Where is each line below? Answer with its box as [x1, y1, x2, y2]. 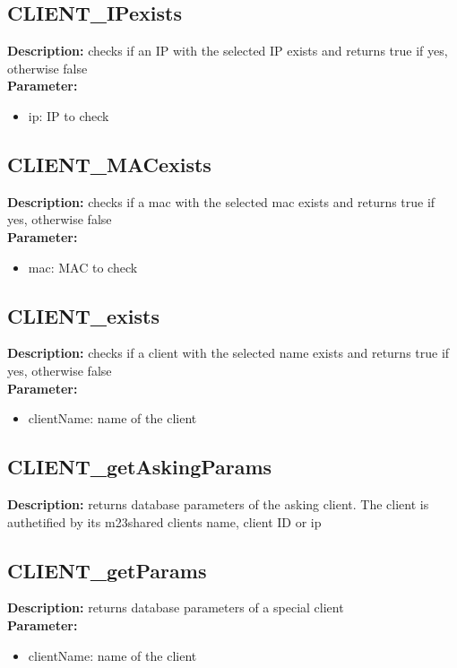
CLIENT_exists [7, 301, 160, 329]
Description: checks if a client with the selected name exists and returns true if [7, 343, 450, 362]
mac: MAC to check [28, 257, 138, 276]
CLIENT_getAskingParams [7, 453, 272, 481]
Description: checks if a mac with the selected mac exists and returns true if [7, 192, 435, 211]
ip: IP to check [28, 106, 109, 125]
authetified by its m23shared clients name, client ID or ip [7, 512, 322, 531]
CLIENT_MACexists [7, 150, 211, 178]
